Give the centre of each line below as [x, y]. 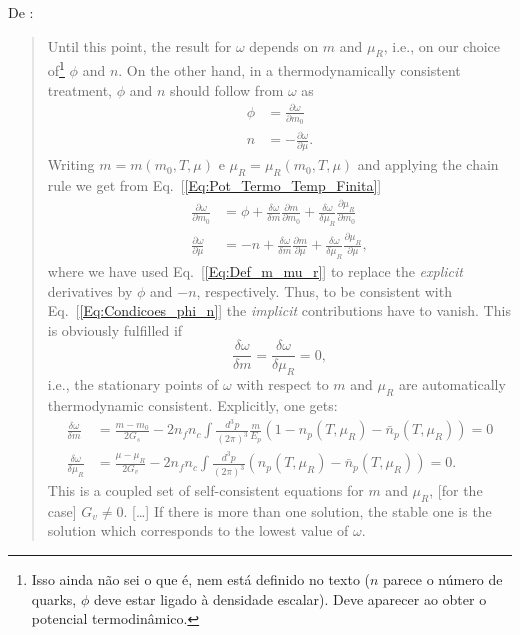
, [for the [456, 490]
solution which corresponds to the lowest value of [198, 530]
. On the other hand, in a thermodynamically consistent [289, 70]
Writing [71, 164]
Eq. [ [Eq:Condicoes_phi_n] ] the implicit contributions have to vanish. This [279, 310]
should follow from [227, 89]
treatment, [80, 89]
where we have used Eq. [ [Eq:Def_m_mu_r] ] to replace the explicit [255, 270]
